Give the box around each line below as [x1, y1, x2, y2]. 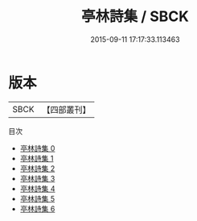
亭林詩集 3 [19, 173, 55, 183]
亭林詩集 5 [19, 194, 55, 203]
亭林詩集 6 [19, 203, 55, 214]
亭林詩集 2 [19, 163, 55, 173]
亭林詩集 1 [19, 153, 54, 163]
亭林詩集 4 [19, 183, 55, 194]
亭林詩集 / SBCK [81, 7, 189, 26]
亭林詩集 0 [19, 143, 55, 153]
